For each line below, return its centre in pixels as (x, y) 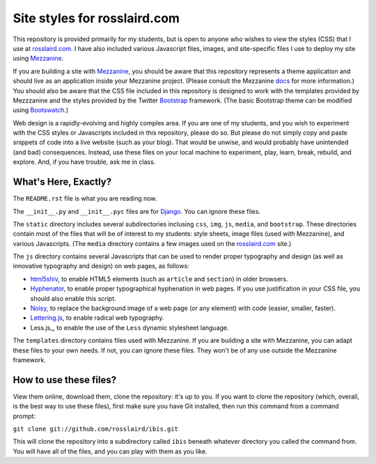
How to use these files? (65, 380)
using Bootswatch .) (41, 110)
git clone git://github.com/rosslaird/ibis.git (96, 429)
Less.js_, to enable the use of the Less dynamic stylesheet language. (130, 327)
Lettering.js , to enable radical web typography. (97, 318)
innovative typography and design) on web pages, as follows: (101, 266)
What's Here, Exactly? (62, 182)
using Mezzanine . (38, 59)
